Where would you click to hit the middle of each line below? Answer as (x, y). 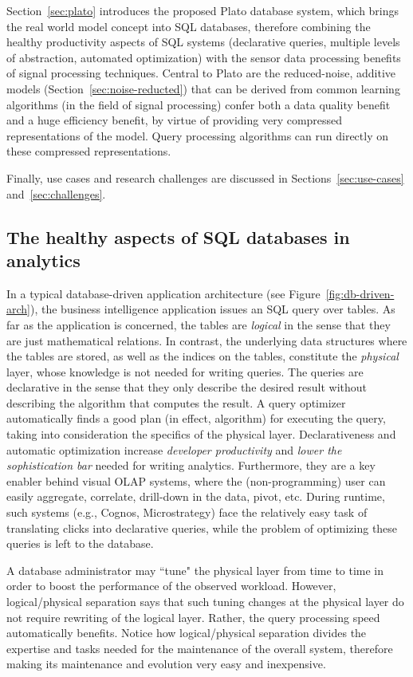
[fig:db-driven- (360, 293)
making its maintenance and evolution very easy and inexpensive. (166, 664)
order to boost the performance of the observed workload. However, (171, 586)
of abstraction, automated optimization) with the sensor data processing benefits (204, 57)
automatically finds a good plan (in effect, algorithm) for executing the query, (196, 418)
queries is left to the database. (80, 543)
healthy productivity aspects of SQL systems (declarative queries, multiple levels (203, 42)
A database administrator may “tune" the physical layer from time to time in (195, 570)
